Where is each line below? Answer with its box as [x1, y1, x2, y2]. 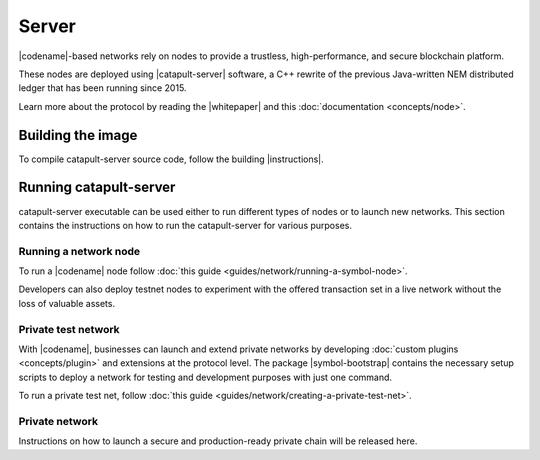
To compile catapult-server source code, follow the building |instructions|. [18, 153, 324, 165]
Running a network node [18, 244, 141, 258]
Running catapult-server [18, 179, 176, 196]
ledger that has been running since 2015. [18, 82, 187, 94]
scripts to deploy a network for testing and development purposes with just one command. [18, 371, 393, 383]
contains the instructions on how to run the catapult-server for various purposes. [18, 219, 352, 231]
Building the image [18, 126, 138, 144]
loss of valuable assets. [18, 297, 115, 309]
